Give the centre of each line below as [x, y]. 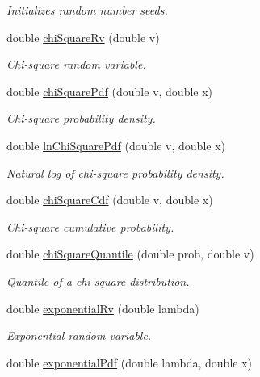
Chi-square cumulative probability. [90, 226]
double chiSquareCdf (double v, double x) [110, 200]
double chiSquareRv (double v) [83, 37]
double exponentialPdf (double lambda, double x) [130, 362]
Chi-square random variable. [76, 64]
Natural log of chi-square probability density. [115, 172]
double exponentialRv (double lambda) [103, 308]
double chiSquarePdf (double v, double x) [110, 91]
